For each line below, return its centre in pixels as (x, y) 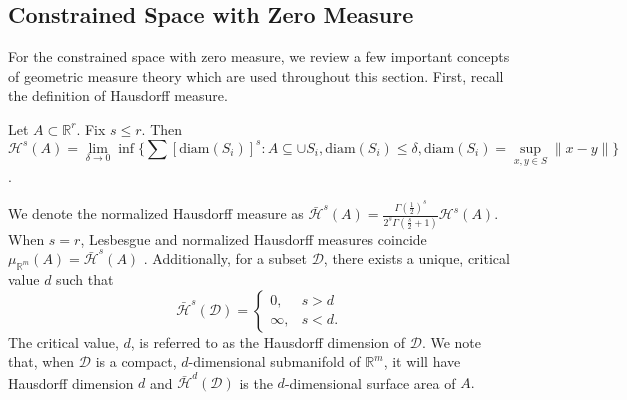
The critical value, (63, 341)
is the (256, 382)
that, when (41, 361)
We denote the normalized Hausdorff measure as (156, 213)
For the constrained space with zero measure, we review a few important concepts (259, 56)
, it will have (422, 361)
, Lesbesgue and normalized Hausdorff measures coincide (253, 238)
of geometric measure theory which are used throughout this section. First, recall (256, 75)
